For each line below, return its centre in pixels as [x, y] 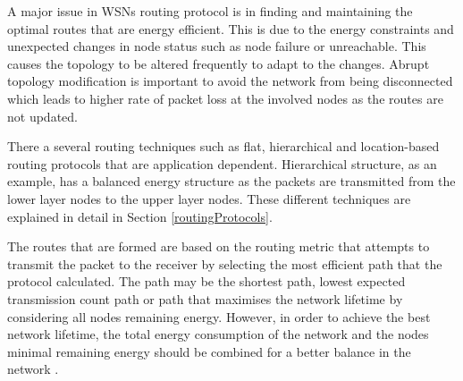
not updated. [42, 116]
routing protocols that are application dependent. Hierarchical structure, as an [222, 163]
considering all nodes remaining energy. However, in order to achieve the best [219, 316]
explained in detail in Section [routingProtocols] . [140, 216]
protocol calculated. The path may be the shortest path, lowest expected [206, 281]
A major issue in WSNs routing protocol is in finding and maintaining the [210, 11]
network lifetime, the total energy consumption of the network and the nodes [218, 334]
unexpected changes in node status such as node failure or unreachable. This [217, 46]
